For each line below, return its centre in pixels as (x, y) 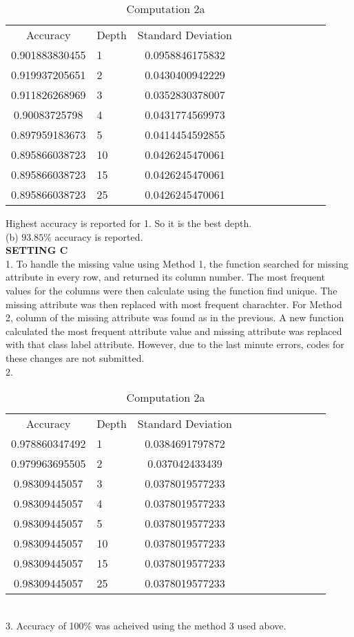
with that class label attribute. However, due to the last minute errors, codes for (175, 344)
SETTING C (37, 250)
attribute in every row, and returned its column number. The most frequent (166, 277)
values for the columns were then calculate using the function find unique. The (171, 290)
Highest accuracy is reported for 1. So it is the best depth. (129, 223)
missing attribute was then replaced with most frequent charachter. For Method (174, 304)
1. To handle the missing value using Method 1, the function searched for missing (177, 263)
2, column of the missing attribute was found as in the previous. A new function (175, 317)
